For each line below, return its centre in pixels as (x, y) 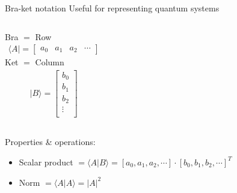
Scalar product (46, 162)
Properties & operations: (50, 142)
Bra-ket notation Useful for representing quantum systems (112, 8)
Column (50, 62)
